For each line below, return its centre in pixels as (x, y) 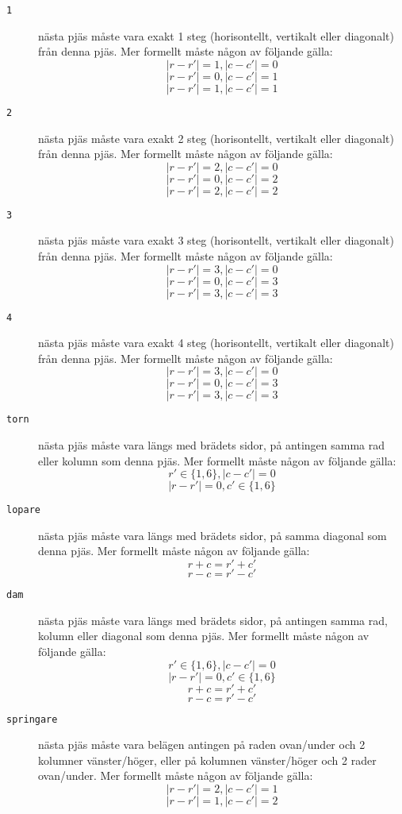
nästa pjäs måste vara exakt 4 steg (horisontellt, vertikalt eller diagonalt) (216, 343)
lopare (23, 510)
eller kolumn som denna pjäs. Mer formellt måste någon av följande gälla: (217, 460)
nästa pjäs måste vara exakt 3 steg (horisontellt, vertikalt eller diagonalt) (216, 240)
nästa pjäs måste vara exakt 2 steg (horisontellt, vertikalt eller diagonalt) (216, 138)
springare (32, 719)
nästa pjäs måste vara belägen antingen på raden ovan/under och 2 (202, 745)
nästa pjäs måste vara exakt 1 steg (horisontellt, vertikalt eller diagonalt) (216, 35)
